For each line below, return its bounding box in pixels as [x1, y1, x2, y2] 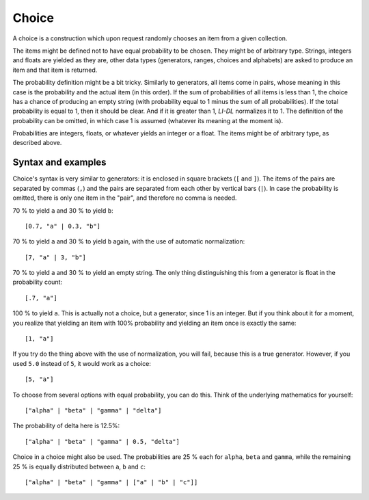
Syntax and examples [12, 157, 107, 168]
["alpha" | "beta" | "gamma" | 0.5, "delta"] [25, 438, 180, 445]
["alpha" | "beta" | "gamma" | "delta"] [25, 407, 162, 414]
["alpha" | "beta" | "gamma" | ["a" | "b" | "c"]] [25, 478, 198, 486]
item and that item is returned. [12, 66, 98, 74]
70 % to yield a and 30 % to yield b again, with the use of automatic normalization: [12, 237, 245, 246]
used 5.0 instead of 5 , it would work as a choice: [12, 359, 152, 367]
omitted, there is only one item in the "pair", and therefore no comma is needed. [12, 194, 237, 202]
